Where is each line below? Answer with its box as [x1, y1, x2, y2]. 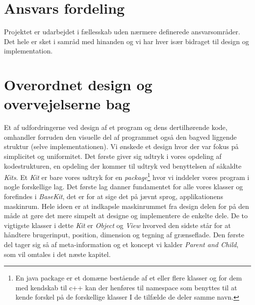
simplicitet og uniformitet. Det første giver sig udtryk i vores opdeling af [4, 151, 222, 161]
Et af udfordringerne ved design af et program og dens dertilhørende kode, [4, 122, 228, 132]
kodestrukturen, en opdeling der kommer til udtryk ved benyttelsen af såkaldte [4, 160, 242, 171]
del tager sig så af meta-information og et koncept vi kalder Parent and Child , [4, 239, 239, 249]
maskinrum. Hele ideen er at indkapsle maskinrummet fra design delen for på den [4, 201, 249, 211]
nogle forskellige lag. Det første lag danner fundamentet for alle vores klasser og [4, 181, 243, 192]
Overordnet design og [4, 75, 153, 95]
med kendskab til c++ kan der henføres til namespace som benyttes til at [15, 282, 237, 292]
